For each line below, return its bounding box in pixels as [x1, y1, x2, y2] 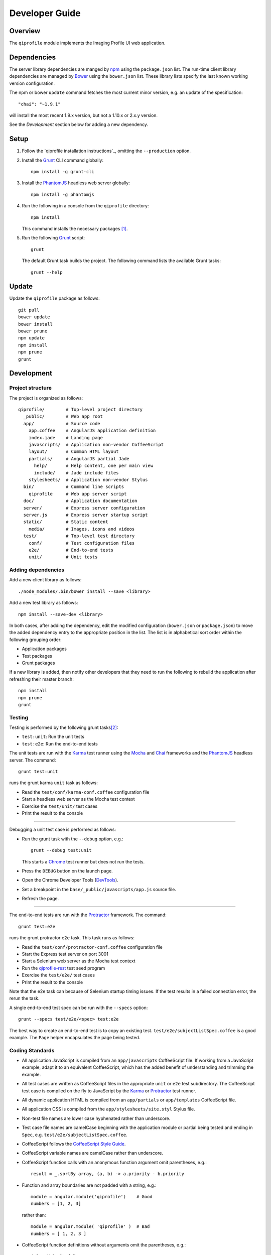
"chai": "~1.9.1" [18, 101, 61, 107]
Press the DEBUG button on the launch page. [22, 867, 113, 873]
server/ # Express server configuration [23, 505, 146, 511]
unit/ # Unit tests [28, 554, 98, 560]
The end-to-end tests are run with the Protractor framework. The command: [9, 912, 167, 918]
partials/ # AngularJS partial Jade [28, 456, 130, 461]
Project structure [9, 385, 52, 392]
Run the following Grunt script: [22, 235, 85, 241]
